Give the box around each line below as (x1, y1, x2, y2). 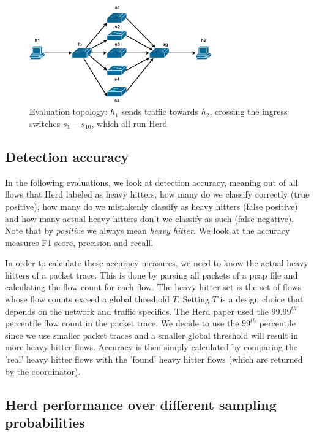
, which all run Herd (91, 117, 168, 129)
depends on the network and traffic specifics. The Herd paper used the (5, 304, 269, 317)
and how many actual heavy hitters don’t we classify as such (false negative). (5, 212, 294, 225)
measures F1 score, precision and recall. (5, 236, 154, 248)
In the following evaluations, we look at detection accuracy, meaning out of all (5, 175, 298, 188)
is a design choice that (220, 293, 304, 306)
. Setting (177, 293, 209, 306)
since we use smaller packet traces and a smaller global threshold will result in (5, 328, 299, 341)
